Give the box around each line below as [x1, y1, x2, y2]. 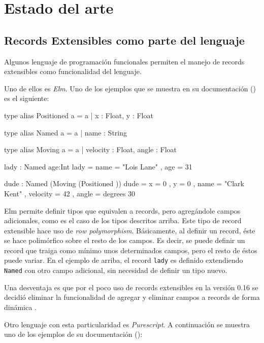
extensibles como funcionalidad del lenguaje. [4, 66, 142, 77]
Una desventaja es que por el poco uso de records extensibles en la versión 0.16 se [4, 282, 258, 292]
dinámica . [4, 301, 37, 312]
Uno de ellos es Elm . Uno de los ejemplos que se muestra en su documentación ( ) [4, 83, 256, 93]
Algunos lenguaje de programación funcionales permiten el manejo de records [4, 56, 245, 66]
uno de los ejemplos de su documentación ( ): [4, 329, 143, 339]
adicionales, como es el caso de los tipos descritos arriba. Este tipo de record [4, 215, 242, 226]
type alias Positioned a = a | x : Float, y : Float [4, 110, 153, 120]
